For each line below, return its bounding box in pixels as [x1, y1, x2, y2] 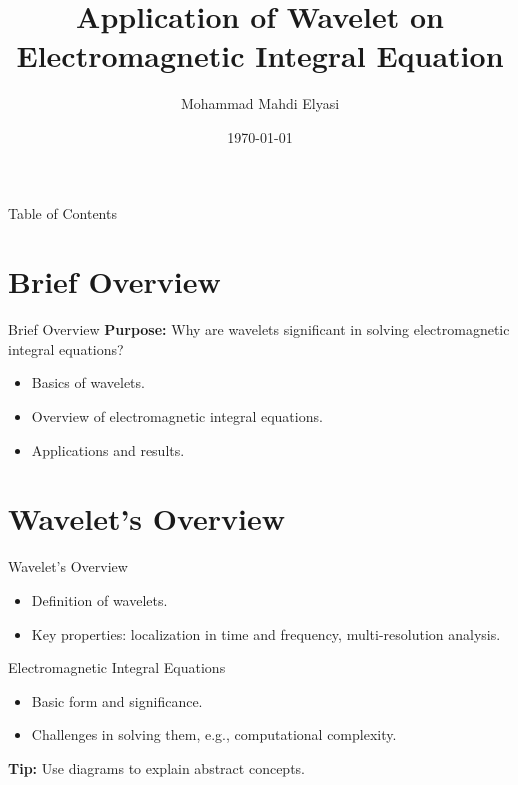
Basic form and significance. [31, 690, 203, 711]
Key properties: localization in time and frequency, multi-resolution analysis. [31, 623, 501, 644]
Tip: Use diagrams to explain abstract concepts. [8, 757, 305, 778]
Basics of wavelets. [31, 372, 145, 393]
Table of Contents [8, 202, 117, 223]
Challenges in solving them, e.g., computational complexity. [31, 724, 397, 745]
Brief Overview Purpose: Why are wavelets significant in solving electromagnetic [8, 319, 510, 340]
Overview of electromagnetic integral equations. [31, 406, 323, 426]
